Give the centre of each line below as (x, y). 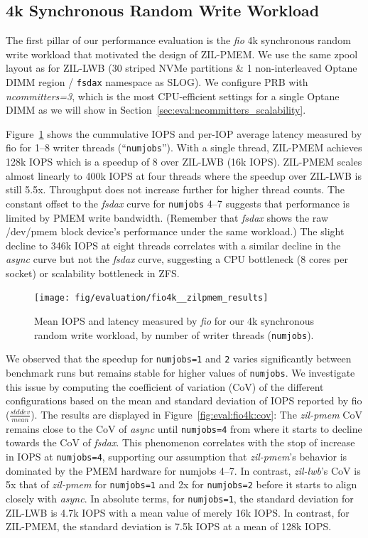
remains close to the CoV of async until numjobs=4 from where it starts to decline (184, 428)
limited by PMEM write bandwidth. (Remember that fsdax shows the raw (167, 217)
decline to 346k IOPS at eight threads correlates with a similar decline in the (173, 245)
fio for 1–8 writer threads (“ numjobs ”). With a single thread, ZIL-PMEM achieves (184, 147)
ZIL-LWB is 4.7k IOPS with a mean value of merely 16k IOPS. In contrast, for (178, 512)
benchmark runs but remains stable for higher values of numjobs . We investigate (180, 373)
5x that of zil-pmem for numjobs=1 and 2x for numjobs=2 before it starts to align (182, 484)
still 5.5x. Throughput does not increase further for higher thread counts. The (175, 189)
